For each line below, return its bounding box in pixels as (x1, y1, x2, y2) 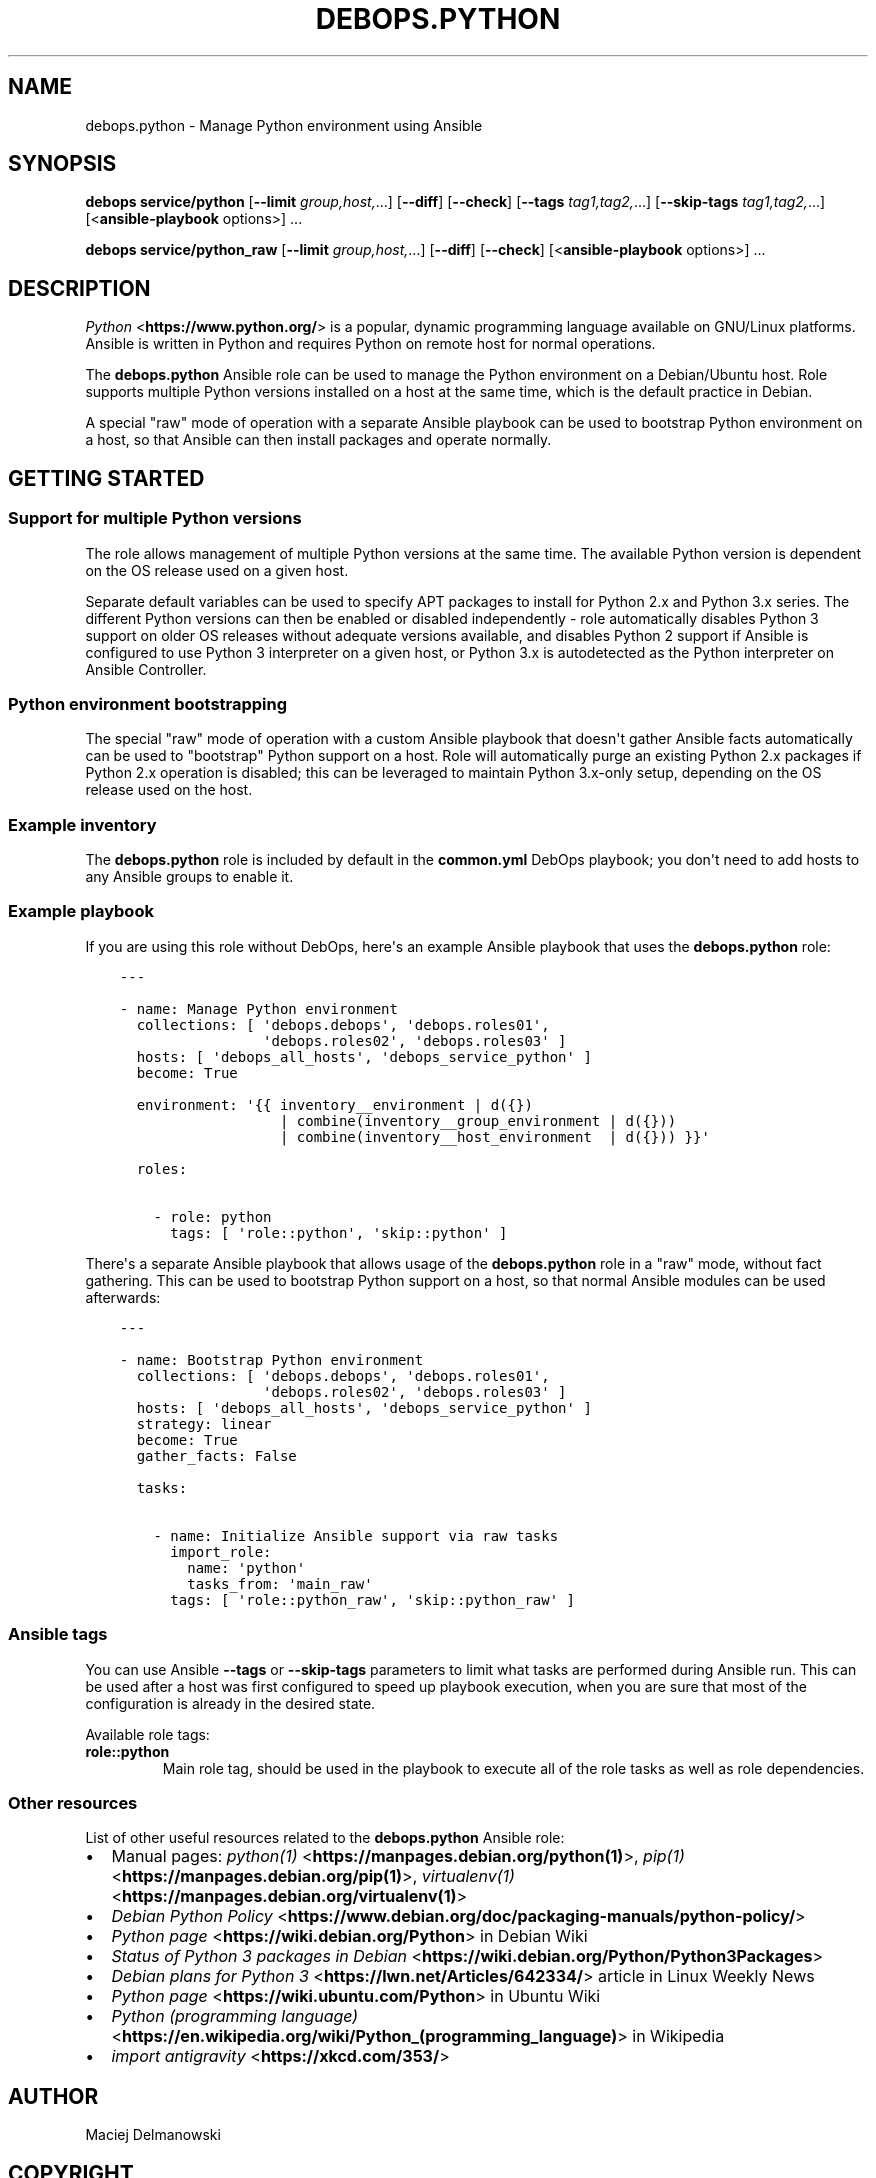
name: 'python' (187, 1559, 306, 1576)
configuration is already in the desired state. (85, 1694, 376, 1712)
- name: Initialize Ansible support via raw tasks (153, 1527, 559, 1544)
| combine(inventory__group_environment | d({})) (279, 1112, 677, 1129)
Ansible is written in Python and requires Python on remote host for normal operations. (85, 335, 656, 353)
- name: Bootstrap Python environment (119, 1351, 424, 1368)
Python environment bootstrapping (8, 693, 288, 714)
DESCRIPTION (8, 275, 151, 301)
